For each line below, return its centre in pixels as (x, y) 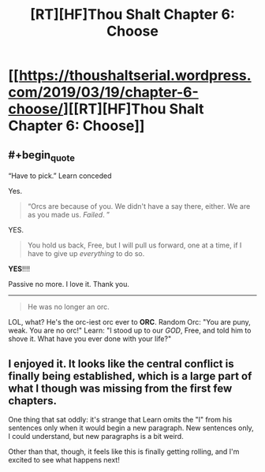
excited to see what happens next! (64, 460)
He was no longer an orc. (69, 307)
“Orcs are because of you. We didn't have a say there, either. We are (139, 206)
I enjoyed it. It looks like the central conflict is (121, 364)
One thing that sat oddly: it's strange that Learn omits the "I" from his (120, 420)
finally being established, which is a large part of (130, 376)
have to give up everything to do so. (86, 254)
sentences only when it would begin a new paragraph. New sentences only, (131, 428)
